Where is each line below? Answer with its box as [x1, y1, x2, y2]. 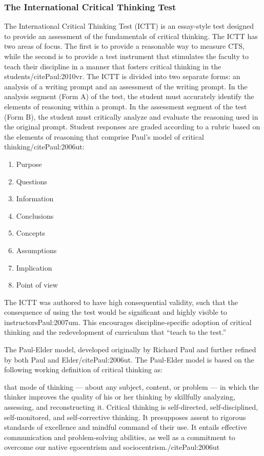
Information [16, 193, 54, 204]
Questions [16, 176, 47, 186]
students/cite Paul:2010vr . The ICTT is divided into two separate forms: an [4, 71, 240, 82]
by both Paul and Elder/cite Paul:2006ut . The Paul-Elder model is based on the [4, 354, 254, 365]
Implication [16, 262, 52, 273]
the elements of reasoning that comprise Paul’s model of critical [4, 131, 204, 142]
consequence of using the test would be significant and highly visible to [4, 307, 227, 317]
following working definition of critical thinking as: [4, 364, 163, 375]
